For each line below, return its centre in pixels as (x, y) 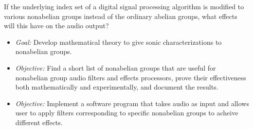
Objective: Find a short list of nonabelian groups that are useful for (116, 67)
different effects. (39, 122)
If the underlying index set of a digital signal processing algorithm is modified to (124, 6)
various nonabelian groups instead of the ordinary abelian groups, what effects (121, 16)
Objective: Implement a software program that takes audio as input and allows (132, 103)
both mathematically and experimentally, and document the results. (117, 87)
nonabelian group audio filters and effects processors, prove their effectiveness (131, 77)
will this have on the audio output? (56, 26)
